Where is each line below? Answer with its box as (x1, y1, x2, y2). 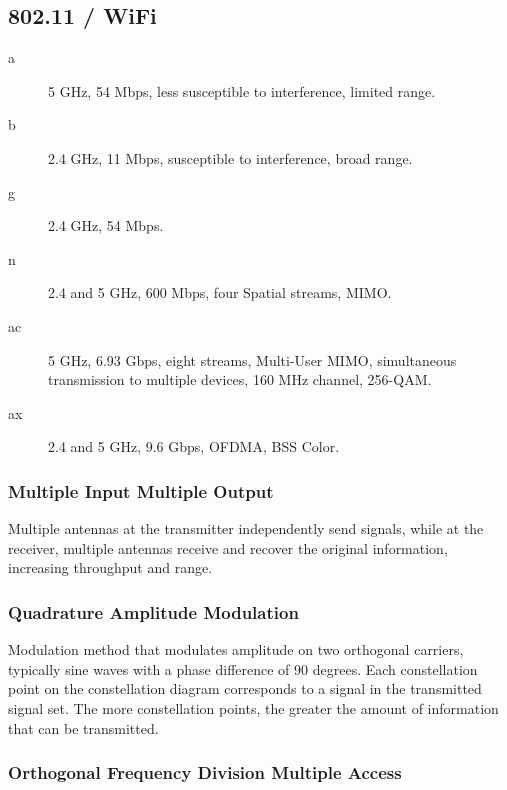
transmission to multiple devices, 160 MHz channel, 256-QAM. (48, 369, 432, 390)
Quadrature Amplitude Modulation (8, 599, 299, 624)
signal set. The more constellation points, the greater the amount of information (8, 697, 499, 718)
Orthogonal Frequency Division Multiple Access (8, 760, 402, 785)
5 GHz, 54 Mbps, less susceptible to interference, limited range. (48, 80, 436, 101)
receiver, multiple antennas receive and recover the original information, (8, 537, 448, 558)
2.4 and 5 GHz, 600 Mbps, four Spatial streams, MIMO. (48, 282, 392, 303)
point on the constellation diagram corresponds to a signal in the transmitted (8, 678, 482, 699)
